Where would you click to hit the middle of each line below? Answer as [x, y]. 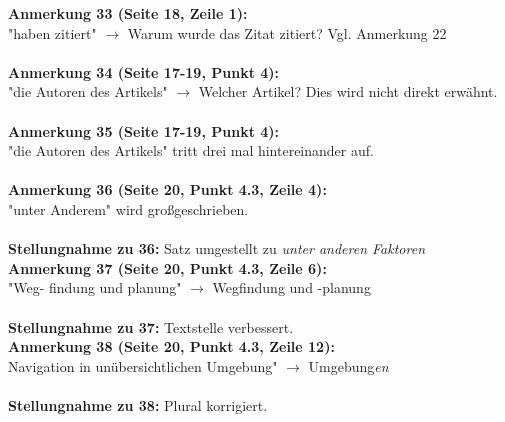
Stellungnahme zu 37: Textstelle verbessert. [151, 326]
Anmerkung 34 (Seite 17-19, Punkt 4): [144, 71]
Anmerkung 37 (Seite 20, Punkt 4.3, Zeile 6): [167, 267]
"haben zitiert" [52, 32]
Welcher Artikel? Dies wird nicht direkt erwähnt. [348, 91]
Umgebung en [348, 365]
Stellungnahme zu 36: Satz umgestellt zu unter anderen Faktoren [217, 248]
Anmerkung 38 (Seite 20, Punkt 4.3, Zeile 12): [171, 346]
